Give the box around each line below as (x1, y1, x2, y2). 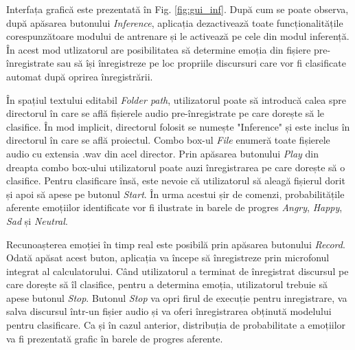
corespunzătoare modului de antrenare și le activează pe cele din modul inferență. (6, 29, 350, 43)
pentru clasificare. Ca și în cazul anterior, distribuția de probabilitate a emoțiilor (6, 318, 346, 332)
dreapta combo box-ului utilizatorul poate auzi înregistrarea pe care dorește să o (6, 160, 345, 174)
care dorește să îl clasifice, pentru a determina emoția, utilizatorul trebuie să (6, 277, 328, 292)
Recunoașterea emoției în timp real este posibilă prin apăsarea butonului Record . (6, 237, 345, 251)
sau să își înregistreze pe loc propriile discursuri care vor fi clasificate (57, 56, 346, 70)
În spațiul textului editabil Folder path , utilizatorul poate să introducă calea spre (6, 92, 346, 107)
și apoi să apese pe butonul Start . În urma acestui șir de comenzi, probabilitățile (6, 186, 345, 201)
